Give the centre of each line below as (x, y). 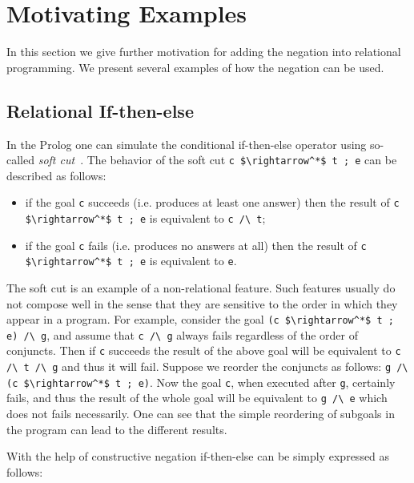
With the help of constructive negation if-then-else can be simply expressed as (198, 456)
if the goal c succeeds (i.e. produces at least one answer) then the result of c (212, 202)
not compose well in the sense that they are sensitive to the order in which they (202, 303)
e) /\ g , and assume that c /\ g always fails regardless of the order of (183, 334)
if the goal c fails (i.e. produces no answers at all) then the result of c (196, 245)
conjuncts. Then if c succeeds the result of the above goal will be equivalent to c (204, 350)
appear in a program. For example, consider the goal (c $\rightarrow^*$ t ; (200, 319)
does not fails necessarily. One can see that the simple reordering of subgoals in (201, 414)
